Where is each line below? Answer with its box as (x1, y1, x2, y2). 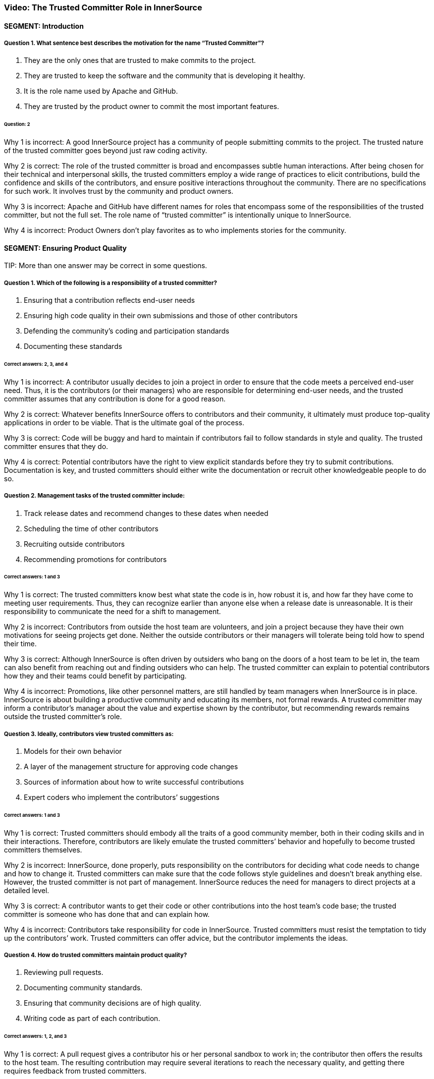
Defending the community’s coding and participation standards (24, 327, 229, 336)
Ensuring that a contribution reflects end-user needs (24, 296, 195, 305)
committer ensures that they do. (4, 442, 108, 451)
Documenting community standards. (24, 983, 143, 992)
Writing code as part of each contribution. (24, 1014, 161, 1023)
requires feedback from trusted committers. (4, 1067, 147, 1076)
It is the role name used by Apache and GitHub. (24, 87, 178, 96)
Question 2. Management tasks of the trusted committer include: (4, 492, 185, 500)
